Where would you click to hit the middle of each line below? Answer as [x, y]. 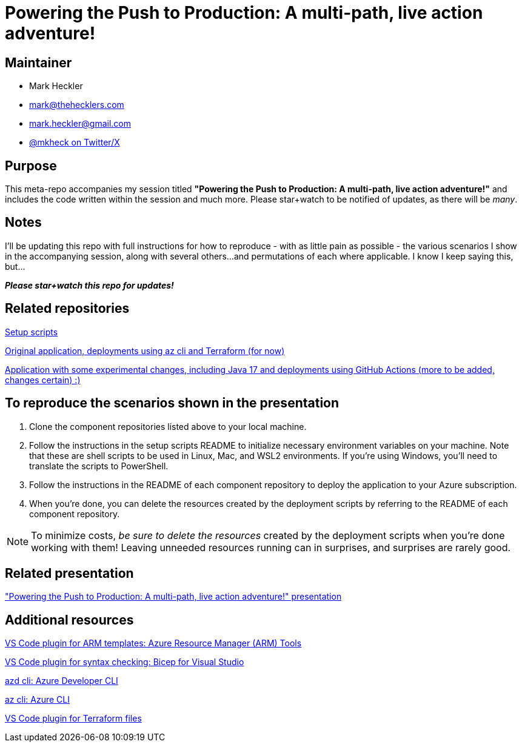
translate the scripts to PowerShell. [99, 466]
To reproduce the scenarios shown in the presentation [172, 403]
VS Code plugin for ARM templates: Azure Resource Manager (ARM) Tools [153, 643]
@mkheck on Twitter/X [75, 142]
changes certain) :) [43, 380]
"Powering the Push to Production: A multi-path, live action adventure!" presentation [173, 597]
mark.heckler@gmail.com [80, 124]
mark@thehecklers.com [77, 105]
